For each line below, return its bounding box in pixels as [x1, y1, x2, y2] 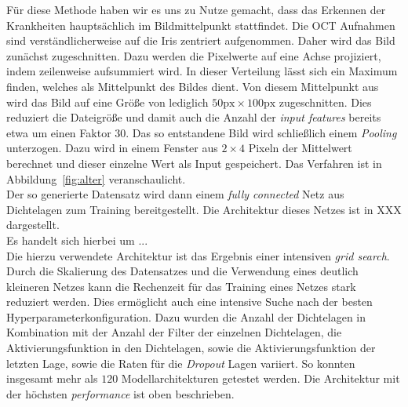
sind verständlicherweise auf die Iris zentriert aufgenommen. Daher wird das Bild [6, 32, 395, 49]
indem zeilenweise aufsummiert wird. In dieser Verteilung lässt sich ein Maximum [6, 63, 398, 79]
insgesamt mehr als [6, 370, 98, 387]
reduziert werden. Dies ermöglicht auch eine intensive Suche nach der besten [6, 293, 373, 310]
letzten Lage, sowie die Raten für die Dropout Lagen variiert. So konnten [6, 354, 355, 371]
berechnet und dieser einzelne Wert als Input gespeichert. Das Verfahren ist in [6, 154, 382, 171]
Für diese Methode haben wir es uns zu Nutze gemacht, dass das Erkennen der [6, 2, 386, 17]
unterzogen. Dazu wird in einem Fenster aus [6, 140, 218, 156]
